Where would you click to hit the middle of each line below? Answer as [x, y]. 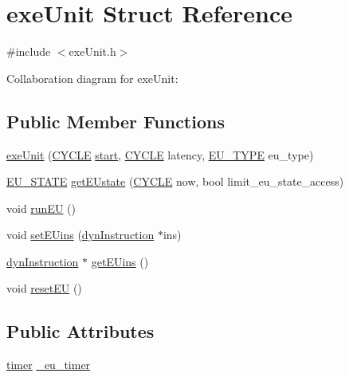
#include [29, 51]
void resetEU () [44, 288]
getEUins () [120, 261]
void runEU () [41, 208]
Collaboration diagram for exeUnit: [92, 78]
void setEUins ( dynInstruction [80, 235]
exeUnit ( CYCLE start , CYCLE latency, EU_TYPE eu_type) [160, 154]
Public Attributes [80, 331]
